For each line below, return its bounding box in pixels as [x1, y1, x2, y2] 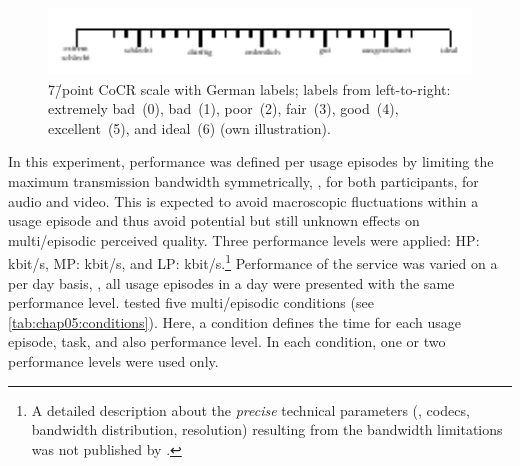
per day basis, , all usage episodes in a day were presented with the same [8, 272, 455, 293]
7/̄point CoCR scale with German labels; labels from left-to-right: [48, 78, 451, 99]
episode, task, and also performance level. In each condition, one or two [8, 331, 446, 352]
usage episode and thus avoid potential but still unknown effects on [8, 210, 420, 231]
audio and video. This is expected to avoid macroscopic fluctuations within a [8, 190, 479, 211]
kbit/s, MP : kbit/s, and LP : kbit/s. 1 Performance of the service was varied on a [8, 250, 498, 273]
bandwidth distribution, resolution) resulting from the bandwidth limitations [31, 419, 503, 440]
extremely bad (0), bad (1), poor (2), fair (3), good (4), [48, 98, 399, 119]
